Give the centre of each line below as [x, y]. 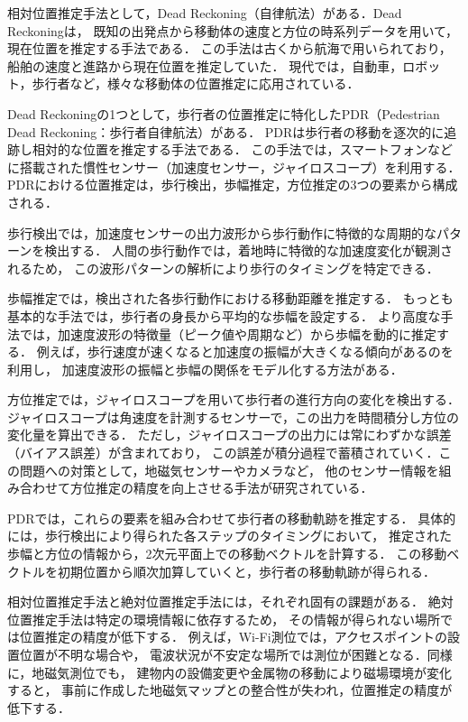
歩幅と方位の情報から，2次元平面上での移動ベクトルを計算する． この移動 [227, 554]
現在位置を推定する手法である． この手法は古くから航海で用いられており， [229, 48]
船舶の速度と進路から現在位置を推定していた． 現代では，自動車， [205, 65]
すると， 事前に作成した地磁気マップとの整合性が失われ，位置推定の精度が [230, 690]
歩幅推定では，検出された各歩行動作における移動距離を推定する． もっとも [230, 298]
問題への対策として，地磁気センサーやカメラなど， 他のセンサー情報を [229, 470]
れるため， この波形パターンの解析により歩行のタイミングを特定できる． [223, 268]
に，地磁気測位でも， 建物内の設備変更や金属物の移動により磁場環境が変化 [230, 672]
